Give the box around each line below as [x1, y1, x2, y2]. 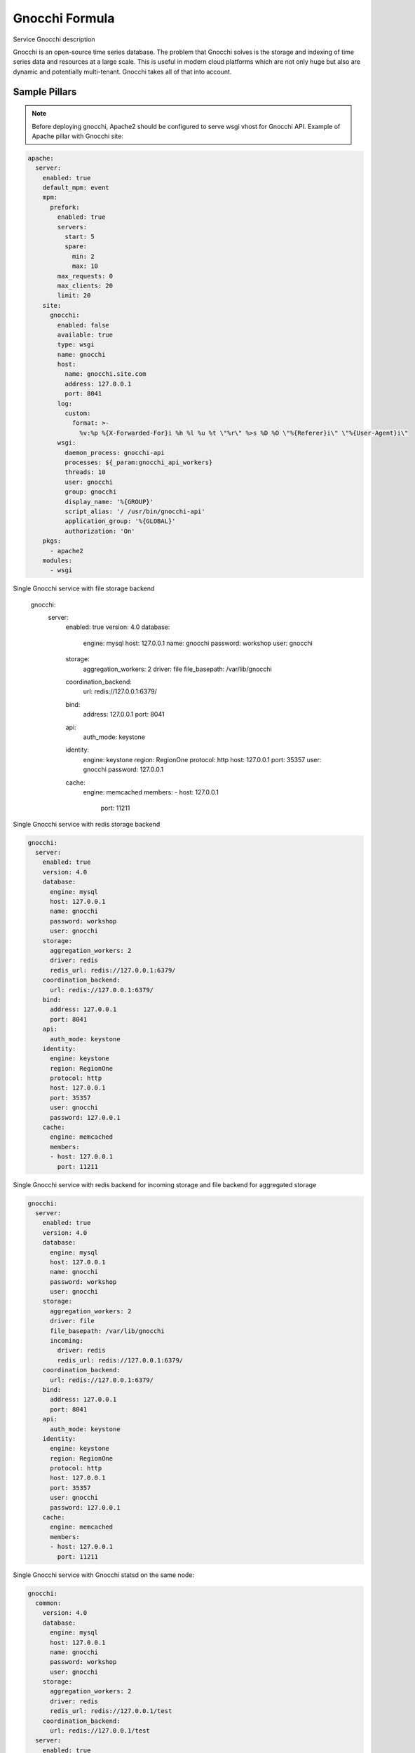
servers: [57, 223, 88, 231]
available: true [57, 330, 114, 339]
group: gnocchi [64, 488, 117, 496]
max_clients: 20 [57, 281, 114, 290]
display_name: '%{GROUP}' [64, 498, 154, 506]
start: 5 [64, 233, 95, 241]
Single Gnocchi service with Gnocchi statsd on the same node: [13, 1571, 195, 1579]
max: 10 [72, 262, 98, 270]
